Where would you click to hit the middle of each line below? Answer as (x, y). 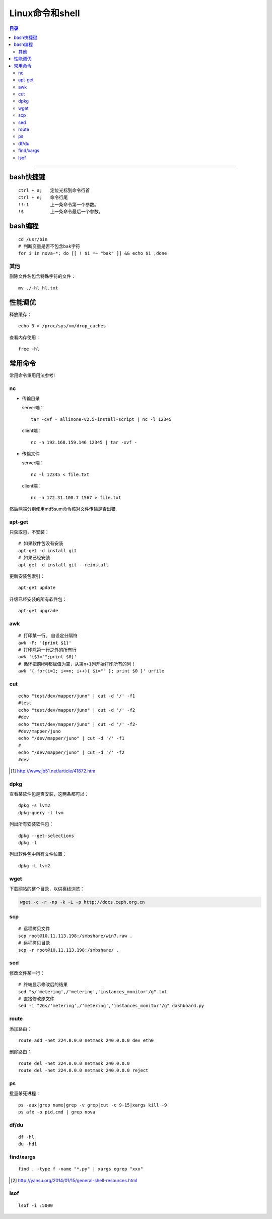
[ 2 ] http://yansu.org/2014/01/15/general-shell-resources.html (74, 1180)
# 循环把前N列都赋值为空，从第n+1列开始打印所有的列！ (77, 664)
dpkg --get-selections (46, 836)
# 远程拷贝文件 (34, 929)
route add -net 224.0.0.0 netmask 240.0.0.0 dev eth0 (86, 1040)
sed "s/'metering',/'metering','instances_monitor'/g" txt (93, 992)
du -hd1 (28, 1144)
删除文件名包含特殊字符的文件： (42, 276)
